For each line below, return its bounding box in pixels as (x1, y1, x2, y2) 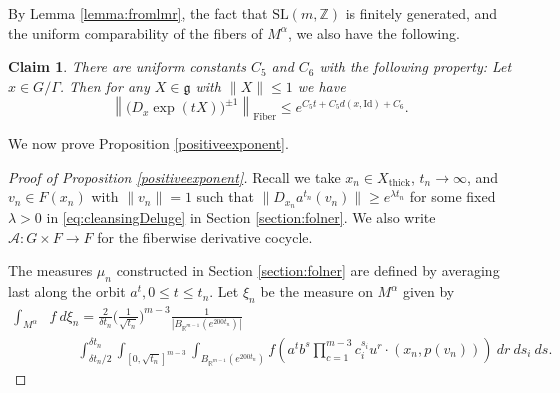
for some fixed (409, 186, 496, 207)
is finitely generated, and (345, 3, 498, 23)
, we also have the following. (287, 22, 460, 43)
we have (297, 75, 346, 96)
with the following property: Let (319, 56, 512, 77)
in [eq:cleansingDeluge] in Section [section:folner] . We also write (46, 207, 436, 228)
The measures (8, 260, 93, 281)
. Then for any (59, 75, 150, 96)
